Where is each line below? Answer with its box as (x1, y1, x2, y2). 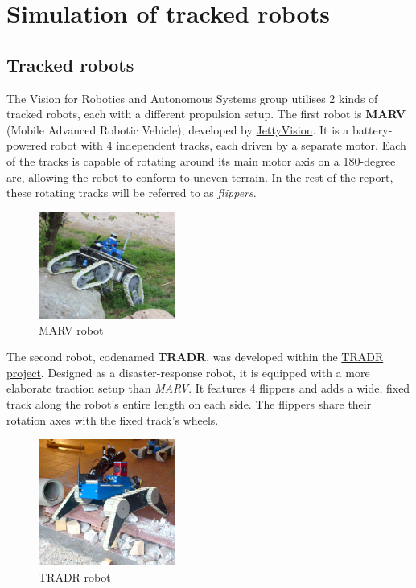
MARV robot (39, 321, 104, 338)
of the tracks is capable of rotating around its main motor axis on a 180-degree (6, 152, 396, 169)
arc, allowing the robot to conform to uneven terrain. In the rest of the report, (6, 168, 393, 185)
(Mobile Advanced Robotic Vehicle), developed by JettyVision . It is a (6, 121, 349, 138)
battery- (352, 121, 393, 138)
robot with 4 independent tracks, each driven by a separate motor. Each (50, 137, 406, 154)
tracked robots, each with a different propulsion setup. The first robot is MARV (6, 105, 406, 122)
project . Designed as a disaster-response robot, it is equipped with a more (6, 364, 370, 380)
